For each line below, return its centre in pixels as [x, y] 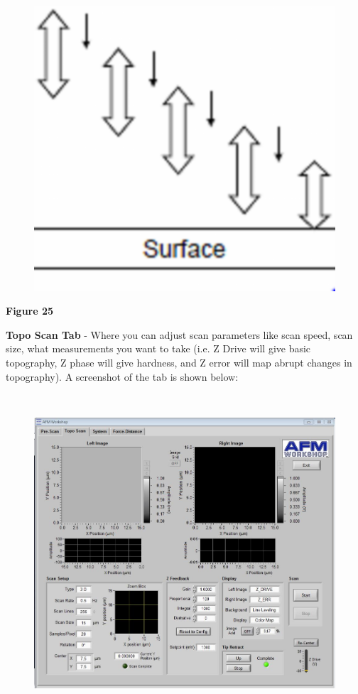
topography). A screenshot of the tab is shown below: [122, 376]
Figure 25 [30, 311]
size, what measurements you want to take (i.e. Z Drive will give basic [158, 348]
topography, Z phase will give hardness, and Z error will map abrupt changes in [179, 363]
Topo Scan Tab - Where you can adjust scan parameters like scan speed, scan [179, 334]
